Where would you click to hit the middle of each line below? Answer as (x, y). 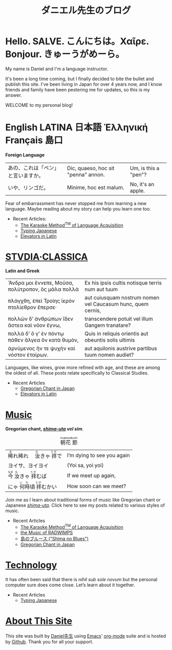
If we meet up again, (91, 475)
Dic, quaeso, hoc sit (91, 168)
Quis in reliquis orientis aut (116, 333)
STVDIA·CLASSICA (47, 257)
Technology (31, 565)
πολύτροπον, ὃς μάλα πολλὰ (44, 289)
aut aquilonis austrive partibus (121, 348)
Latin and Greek (23, 271)
